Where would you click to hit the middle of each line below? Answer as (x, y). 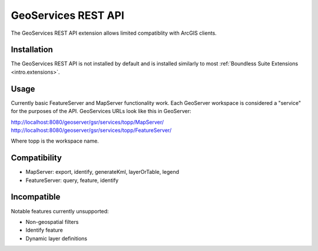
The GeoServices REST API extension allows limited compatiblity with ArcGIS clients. (114, 33)
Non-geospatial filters (52, 222)
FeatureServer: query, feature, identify (72, 180)
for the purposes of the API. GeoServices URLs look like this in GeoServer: (101, 111)
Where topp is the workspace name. (55, 141)
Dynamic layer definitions (57, 238)
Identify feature (44, 230)
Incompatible (36, 197)
